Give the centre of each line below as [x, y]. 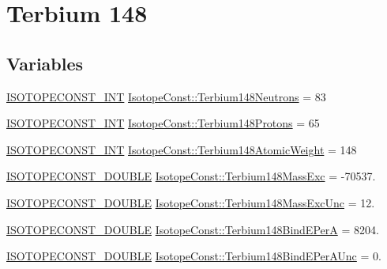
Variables [45, 63]
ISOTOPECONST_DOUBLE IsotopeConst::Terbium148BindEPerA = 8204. [193, 229]
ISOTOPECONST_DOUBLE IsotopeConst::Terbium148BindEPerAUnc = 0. [194, 256]
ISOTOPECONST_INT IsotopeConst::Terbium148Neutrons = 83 [166, 96]
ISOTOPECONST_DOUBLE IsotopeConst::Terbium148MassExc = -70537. [191, 176]
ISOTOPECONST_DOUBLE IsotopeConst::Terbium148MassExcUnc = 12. [191, 202]
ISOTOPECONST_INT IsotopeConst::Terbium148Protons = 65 [163, 123]
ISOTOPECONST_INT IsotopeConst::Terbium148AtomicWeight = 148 [182, 149]
